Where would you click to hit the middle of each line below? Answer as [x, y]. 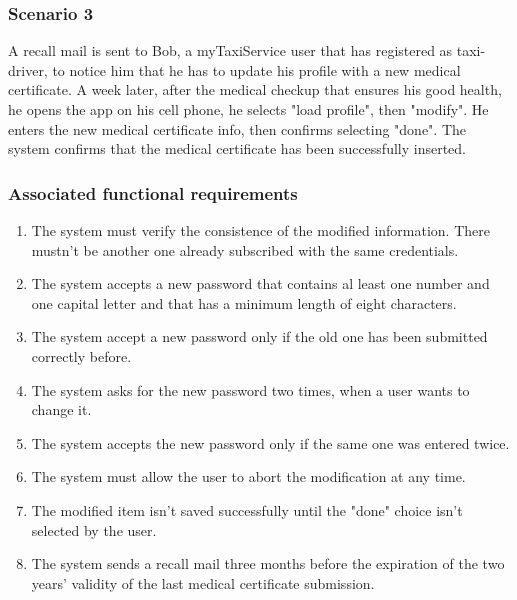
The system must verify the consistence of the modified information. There [260, 230]
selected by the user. [94, 529]
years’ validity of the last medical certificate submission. [203, 582]
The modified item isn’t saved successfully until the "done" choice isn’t [247, 509]
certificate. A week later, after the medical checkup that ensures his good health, [255, 89]
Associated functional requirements [153, 192]
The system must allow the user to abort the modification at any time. [248, 476]
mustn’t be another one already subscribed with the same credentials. [245, 249]
